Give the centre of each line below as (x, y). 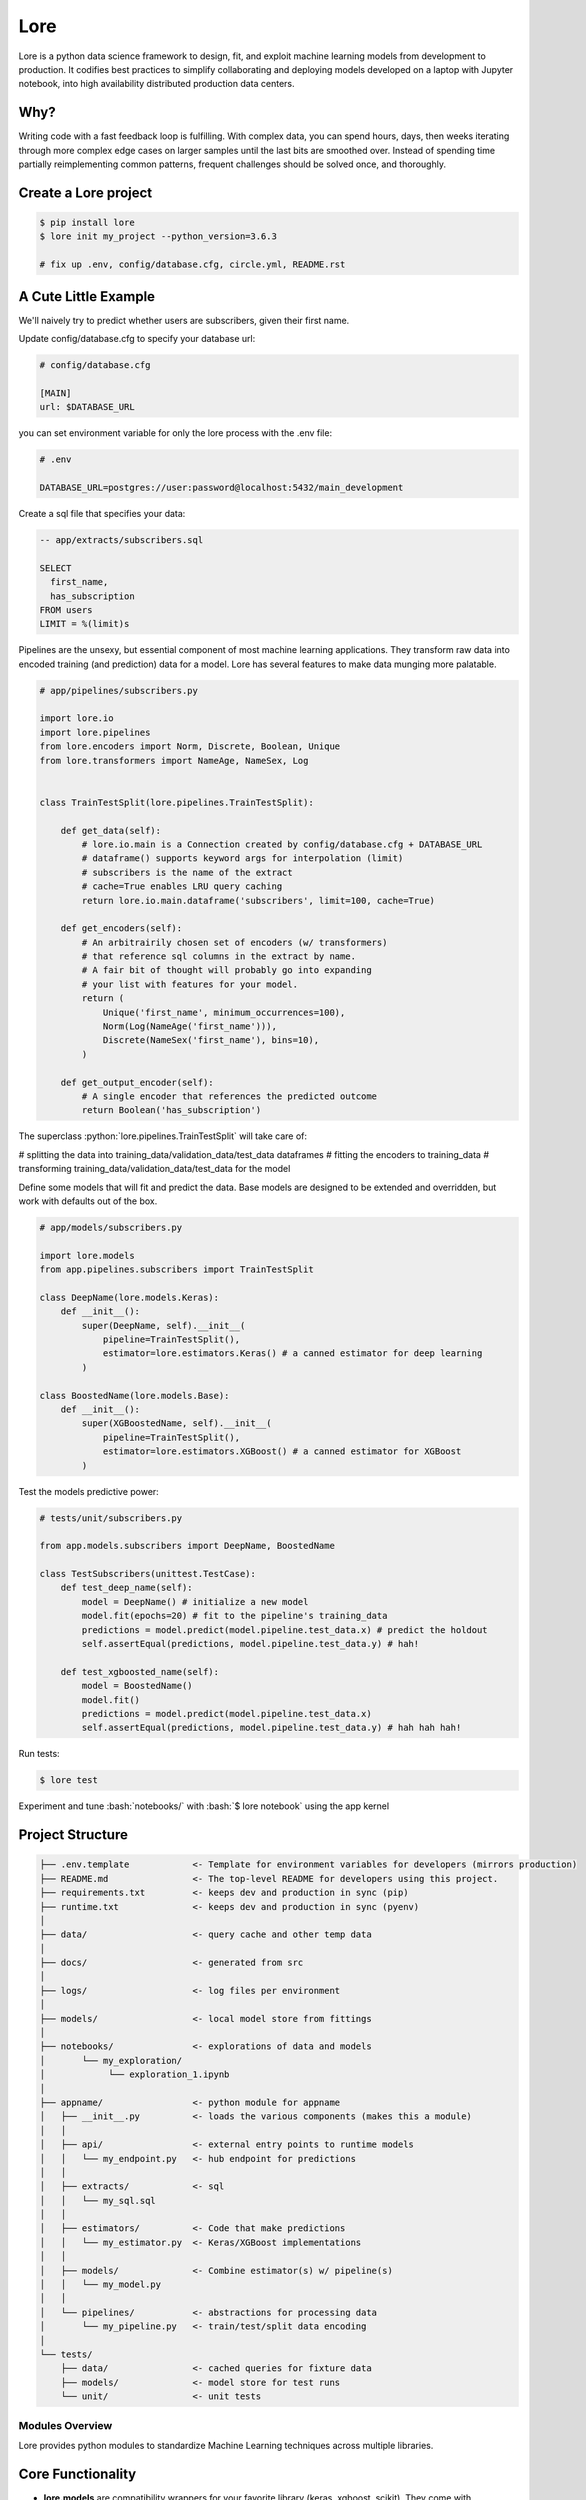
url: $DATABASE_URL (87, 407)
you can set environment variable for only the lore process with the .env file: (175, 433)
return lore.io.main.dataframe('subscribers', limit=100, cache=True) (258, 900)
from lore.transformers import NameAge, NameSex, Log (174, 760)
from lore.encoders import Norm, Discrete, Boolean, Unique (190, 746)
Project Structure (73, 1835)
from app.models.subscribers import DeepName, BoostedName (187, 1546)
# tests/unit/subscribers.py (111, 1518)
